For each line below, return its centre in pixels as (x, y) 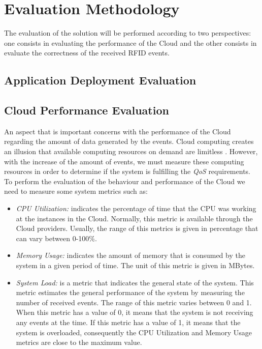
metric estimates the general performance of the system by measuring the (130, 292)
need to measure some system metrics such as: (76, 191)
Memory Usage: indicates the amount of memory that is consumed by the (130, 255)
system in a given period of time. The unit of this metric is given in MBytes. (135, 265)
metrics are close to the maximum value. (79, 342)
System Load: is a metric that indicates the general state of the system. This (135, 282)
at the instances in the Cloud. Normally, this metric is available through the (134, 218)
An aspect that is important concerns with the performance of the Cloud (118, 131)
